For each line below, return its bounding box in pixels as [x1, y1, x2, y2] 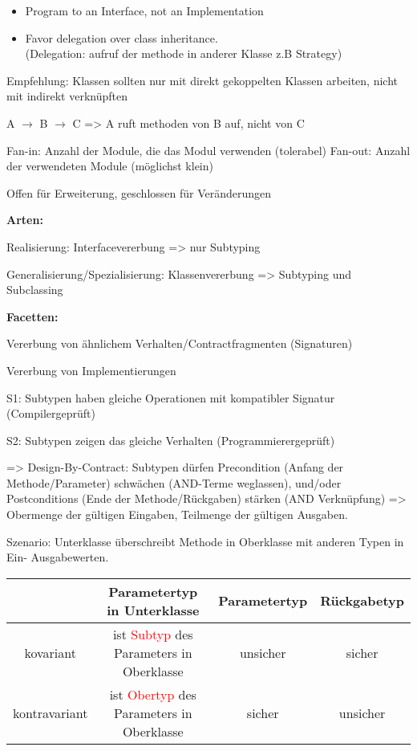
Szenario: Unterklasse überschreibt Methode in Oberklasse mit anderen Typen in [6, 533, 404, 549]
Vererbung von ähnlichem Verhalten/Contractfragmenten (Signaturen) [6, 335, 353, 352]
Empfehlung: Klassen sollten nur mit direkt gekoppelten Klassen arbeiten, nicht [6, 71, 399, 88]
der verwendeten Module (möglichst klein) [6, 157, 213, 174]
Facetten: [6, 308, 59, 324]
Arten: [6, 211, 43, 228]
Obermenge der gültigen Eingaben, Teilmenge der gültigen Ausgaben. [6, 506, 348, 523]
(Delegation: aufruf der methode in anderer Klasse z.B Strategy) [25, 45, 342, 62]
